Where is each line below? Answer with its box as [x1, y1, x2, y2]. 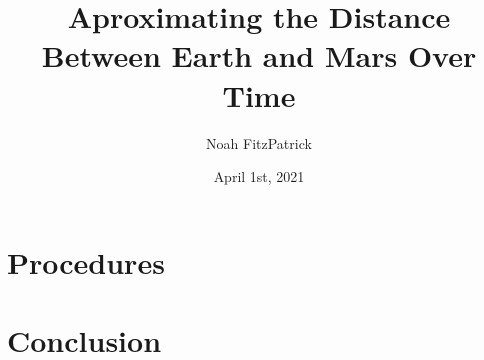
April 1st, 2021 [213, 166, 305, 187]
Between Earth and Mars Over [41, 35, 477, 76]
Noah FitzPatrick [206, 132, 312, 153]
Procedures [7, 241, 165, 282]
